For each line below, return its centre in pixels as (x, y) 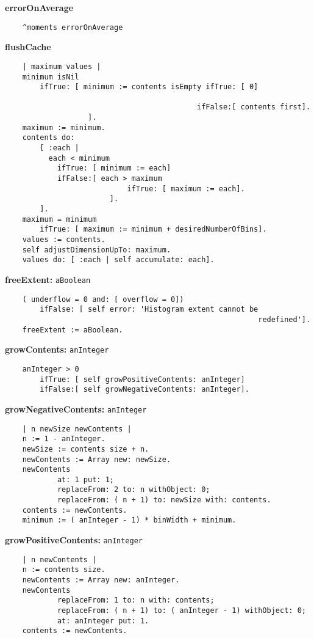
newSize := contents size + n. (86, 449)
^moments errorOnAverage (73, 27)
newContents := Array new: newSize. (97, 459)
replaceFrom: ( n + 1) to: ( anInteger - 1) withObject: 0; (181, 611)
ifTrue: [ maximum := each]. (186, 189)
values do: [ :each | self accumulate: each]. (118, 260)
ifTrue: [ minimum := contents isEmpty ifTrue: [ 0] (149, 87)
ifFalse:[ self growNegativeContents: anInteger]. (145, 390)
